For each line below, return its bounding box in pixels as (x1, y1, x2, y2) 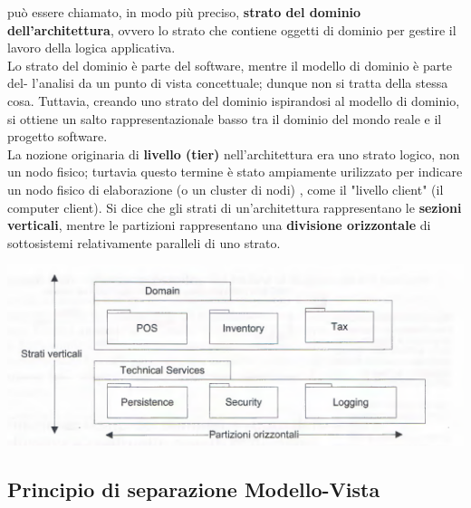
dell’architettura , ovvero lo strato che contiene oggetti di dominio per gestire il (7, 20, 457, 39)
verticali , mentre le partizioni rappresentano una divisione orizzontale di (7, 216, 431, 235)
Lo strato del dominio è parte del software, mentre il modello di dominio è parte (7, 55, 452, 74)
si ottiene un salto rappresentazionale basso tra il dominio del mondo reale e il (7, 109, 442, 128)
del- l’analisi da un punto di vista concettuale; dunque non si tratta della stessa (7, 73, 448, 92)
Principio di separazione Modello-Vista (7, 475, 380, 503)
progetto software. (7, 127, 108, 146)
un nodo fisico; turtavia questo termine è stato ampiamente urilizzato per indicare (7, 162, 463, 181)
